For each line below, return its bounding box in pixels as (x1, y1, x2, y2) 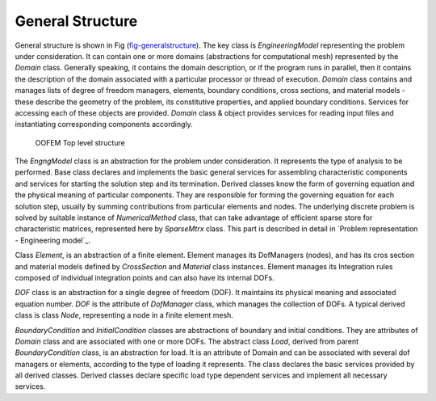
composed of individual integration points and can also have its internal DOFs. (15, 272, 275, 282)
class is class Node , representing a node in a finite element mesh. (15, 310, 234, 320)
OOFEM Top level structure (35, 137, 125, 147)
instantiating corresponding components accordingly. (15, 120, 193, 129)
